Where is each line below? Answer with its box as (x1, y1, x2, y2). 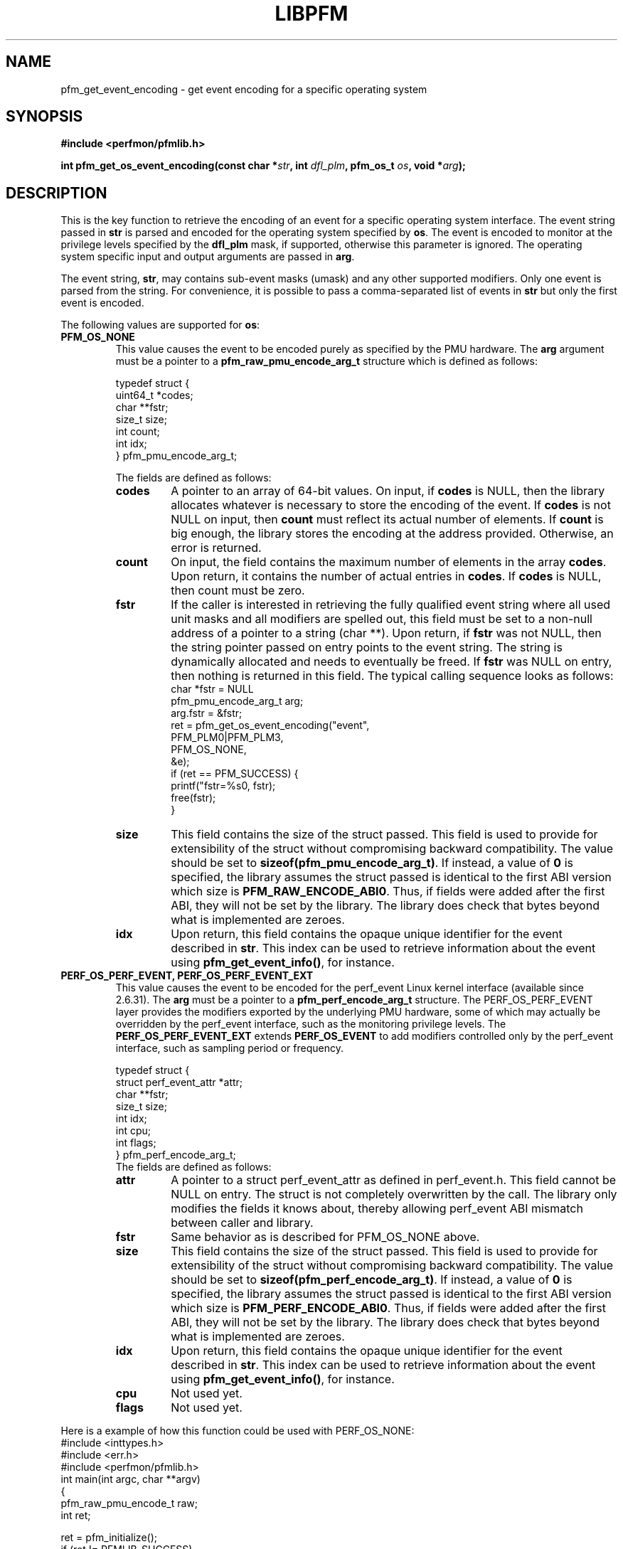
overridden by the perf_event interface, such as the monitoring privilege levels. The (115, 1018, 506, 1031)
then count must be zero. (171, 583, 305, 598)
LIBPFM (275, 1, 348, 26)
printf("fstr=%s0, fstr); (171, 779, 276, 792)
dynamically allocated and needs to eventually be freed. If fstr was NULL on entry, (171, 654, 612, 669)
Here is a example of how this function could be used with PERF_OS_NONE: (60, 1425, 415, 1437)
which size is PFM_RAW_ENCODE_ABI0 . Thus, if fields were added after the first (171, 884, 605, 899)
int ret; (60, 1509, 91, 1522)
